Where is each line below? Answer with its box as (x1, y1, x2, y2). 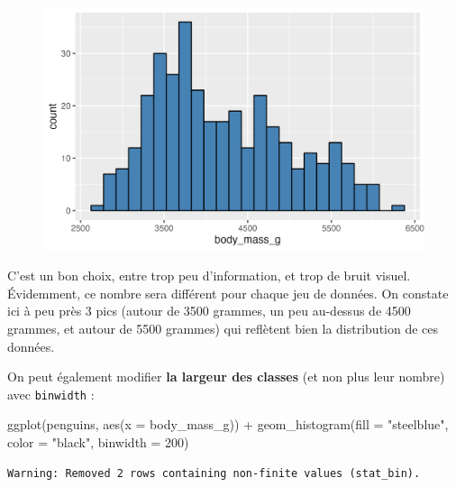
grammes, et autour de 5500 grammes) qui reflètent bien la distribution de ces (7, 318, 439, 337)
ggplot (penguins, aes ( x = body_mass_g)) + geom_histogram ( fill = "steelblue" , (7, 415, 449, 434)
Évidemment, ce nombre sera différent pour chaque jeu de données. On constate (7, 283, 449, 302)
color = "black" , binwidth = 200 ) (7, 432, 189, 451)
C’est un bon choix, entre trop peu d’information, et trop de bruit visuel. (7, 266, 411, 285)
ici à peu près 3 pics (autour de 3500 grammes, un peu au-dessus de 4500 (7, 301, 411, 320)
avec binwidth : (7, 384, 95, 403)
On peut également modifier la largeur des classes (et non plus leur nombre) (7, 367, 445, 386)
